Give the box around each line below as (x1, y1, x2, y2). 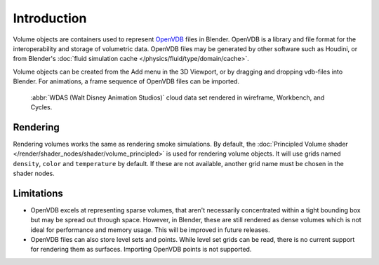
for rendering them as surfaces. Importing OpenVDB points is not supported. (30, 245, 252, 254)
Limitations (13, 187, 63, 199)
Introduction (13, 11, 87, 26)
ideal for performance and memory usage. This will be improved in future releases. (30, 225, 270, 234)
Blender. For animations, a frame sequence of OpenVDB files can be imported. (13, 77, 240, 86)
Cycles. (30, 102, 53, 111)
